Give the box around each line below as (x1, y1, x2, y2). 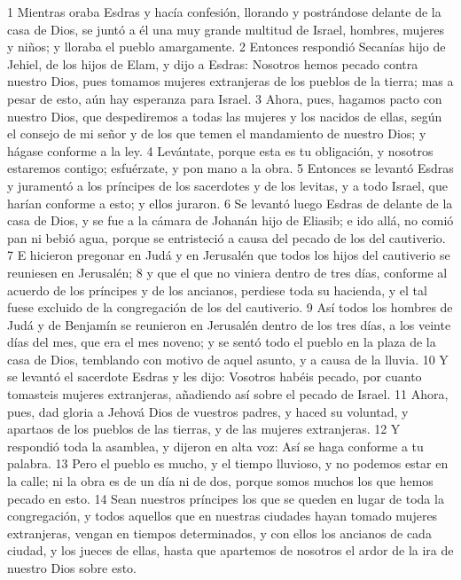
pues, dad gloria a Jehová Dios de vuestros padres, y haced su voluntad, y (7, 402, 409, 420)
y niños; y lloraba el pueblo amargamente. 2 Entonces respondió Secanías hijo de (7, 37, 446, 56)
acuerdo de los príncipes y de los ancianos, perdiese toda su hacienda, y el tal (7, 280, 427, 299)
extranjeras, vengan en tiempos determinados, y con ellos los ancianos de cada (7, 523, 432, 542)
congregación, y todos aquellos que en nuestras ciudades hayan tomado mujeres (7, 506, 438, 525)
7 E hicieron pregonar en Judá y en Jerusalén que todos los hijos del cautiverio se (7, 246, 450, 264)
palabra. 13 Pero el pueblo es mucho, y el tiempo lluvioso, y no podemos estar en (7, 454, 449, 473)
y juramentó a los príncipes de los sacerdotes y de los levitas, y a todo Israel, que (7, 176, 448, 194)
